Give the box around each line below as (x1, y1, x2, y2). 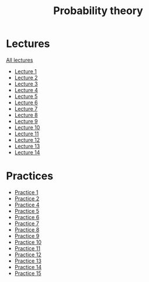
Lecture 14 (14, 148, 40, 156)
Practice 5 (14, 207, 40, 215)
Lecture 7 (14, 105, 38, 112)
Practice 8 (14, 226, 40, 233)
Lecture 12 (14, 136, 40, 143)
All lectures (6, 56, 33, 63)
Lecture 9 (14, 117, 38, 124)
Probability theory (53, 4, 143, 18)
